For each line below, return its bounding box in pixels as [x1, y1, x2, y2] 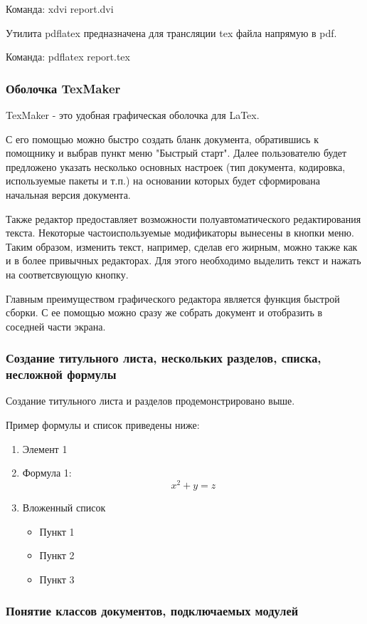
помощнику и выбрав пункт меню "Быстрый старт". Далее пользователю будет [6, 145, 347, 160]
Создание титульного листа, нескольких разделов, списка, [6, 349, 321, 367]
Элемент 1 [22, 441, 68, 456]
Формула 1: [22, 465, 72, 480]
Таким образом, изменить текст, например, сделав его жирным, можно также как [6, 239, 358, 254]
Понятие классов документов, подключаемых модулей [6, 602, 299, 620]
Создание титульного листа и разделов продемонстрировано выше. [6, 393, 295, 408]
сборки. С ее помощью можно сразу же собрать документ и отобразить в [6, 305, 323, 320]
